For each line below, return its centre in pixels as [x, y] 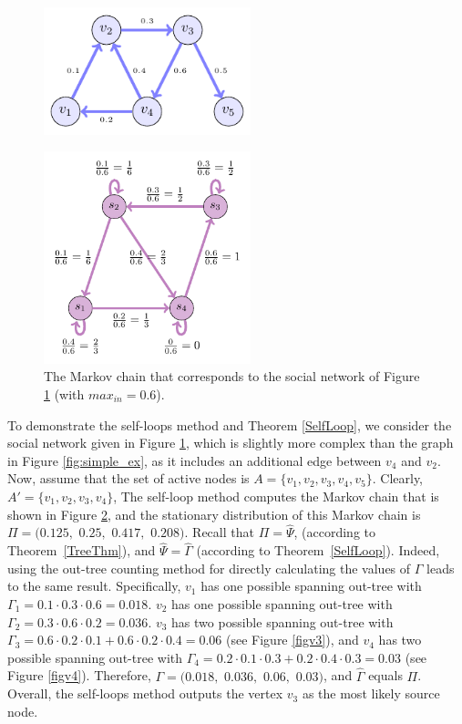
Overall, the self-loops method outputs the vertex [145, 693]
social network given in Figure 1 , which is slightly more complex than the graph [231, 443]
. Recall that [219, 532]
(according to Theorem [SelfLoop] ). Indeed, [318, 550]
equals [385, 675]
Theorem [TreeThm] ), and [82, 550]
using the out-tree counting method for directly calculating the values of [209, 568]
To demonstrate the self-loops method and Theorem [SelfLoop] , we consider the [230, 424]
